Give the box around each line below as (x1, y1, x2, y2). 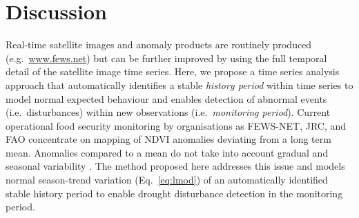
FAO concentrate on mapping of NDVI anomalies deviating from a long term (6, 132, 331, 146)
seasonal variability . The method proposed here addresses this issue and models (6, 159, 345, 173)
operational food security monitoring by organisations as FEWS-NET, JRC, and (6, 118, 347, 132)
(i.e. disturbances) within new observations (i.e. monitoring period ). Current (6, 105, 331, 119)
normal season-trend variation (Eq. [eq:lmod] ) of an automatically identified (6, 172, 328, 187)
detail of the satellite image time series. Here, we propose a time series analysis (6, 64, 340, 79)
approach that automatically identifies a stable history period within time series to (6, 77, 353, 92)
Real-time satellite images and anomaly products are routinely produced (6, 37, 312, 52)
